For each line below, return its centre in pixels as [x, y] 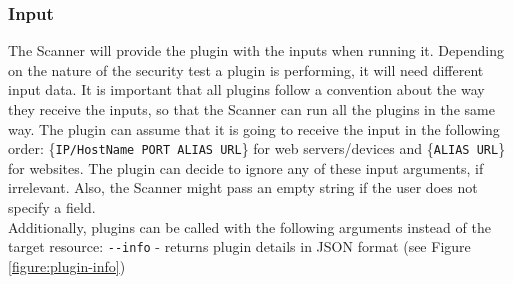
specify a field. [52, 207]
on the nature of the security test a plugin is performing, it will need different [246, 69]
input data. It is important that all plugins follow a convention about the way [246, 89]
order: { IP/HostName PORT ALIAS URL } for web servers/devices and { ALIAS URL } [257, 148]
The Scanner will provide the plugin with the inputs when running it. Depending [256, 50]
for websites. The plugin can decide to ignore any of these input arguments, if [246, 167]
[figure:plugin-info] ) [67, 265]
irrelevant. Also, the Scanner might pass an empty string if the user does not [243, 187]
